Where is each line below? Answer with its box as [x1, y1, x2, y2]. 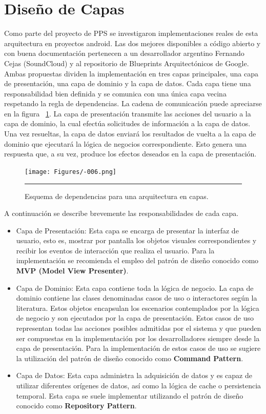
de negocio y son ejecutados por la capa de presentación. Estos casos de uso [16, 312, 254, 323]
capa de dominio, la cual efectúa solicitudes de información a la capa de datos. [4, 118, 251, 129]
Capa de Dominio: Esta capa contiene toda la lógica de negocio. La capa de [16, 282, 254, 293]
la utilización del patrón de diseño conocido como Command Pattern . [16, 352, 243, 363]
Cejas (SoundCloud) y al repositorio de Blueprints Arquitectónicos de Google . [4, 57, 249, 68]
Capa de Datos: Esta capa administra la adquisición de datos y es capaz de [16, 370, 252, 381]
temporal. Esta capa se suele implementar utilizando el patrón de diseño [16, 390, 243, 401]
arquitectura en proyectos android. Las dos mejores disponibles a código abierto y [4, 37, 261, 48]
